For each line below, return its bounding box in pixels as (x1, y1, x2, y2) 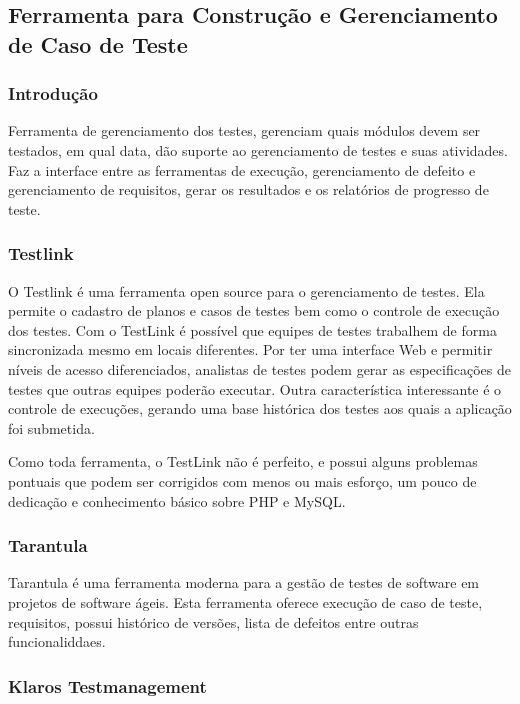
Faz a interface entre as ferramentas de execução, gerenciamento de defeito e (8, 159, 476, 180)
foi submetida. (8, 417, 95, 438)
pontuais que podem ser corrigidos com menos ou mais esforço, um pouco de (8, 470, 477, 491)
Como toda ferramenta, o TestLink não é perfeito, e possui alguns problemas (8, 451, 478, 472)
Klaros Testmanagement (8, 673, 207, 698)
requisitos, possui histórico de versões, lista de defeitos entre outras (8, 611, 419, 632)
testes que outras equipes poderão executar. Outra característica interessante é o (8, 378, 502, 399)
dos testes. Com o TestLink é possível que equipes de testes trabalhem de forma (8, 319, 497, 340)
